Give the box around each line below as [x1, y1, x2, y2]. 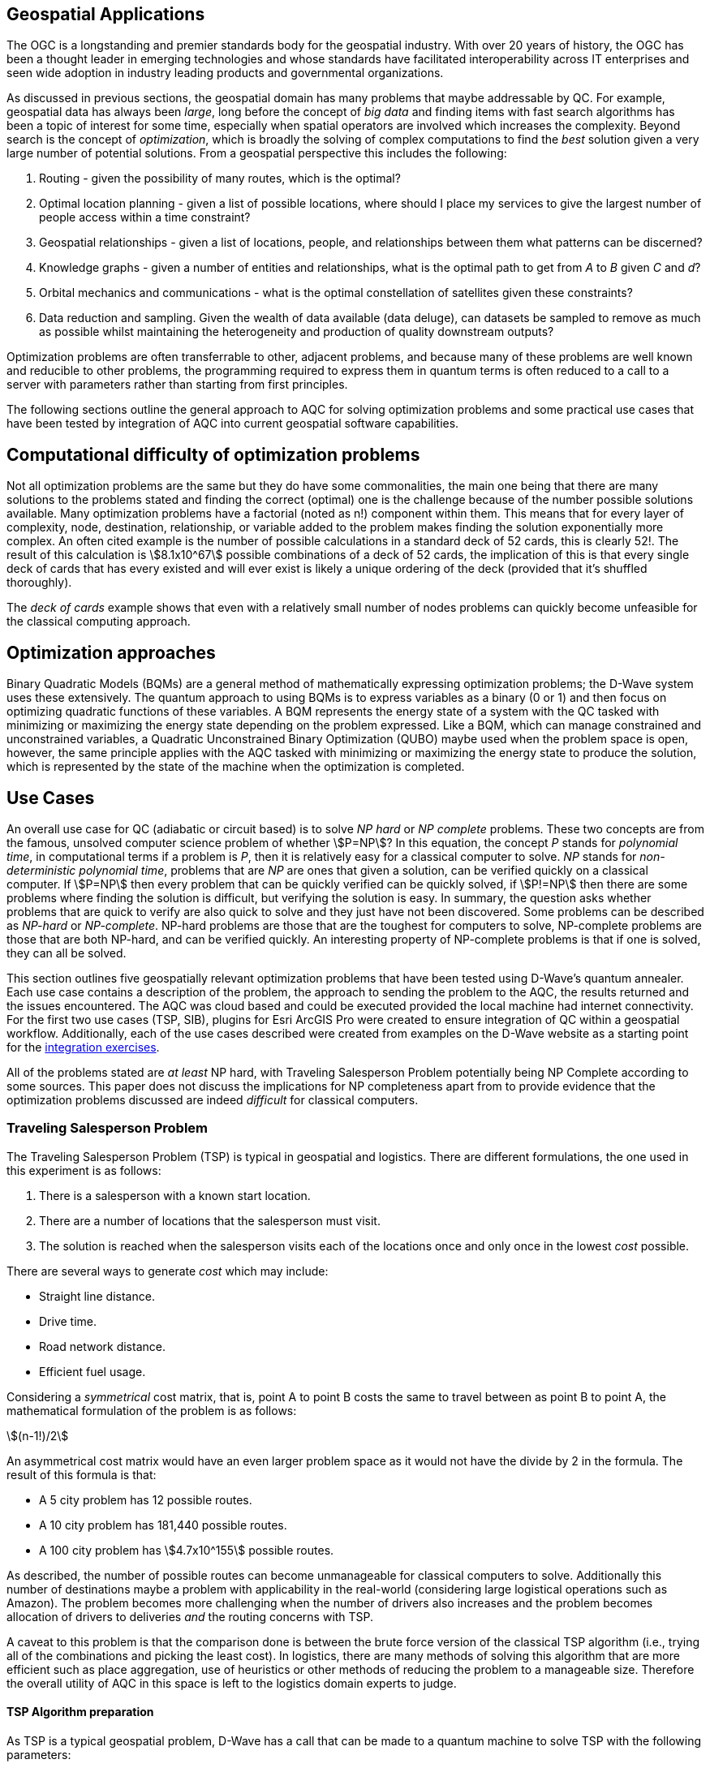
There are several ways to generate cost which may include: [6, 1263, 329, 1278]
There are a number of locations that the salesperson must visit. [39, 1213, 381, 1228]
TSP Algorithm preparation [6, 1705, 154, 1719]
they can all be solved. [6, 945, 127, 960]
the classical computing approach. [6, 614, 191, 629]
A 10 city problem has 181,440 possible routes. [39, 1517, 287, 1532]
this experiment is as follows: [6, 1163, 161, 1177]
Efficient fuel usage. [39, 1364, 146, 1379]
